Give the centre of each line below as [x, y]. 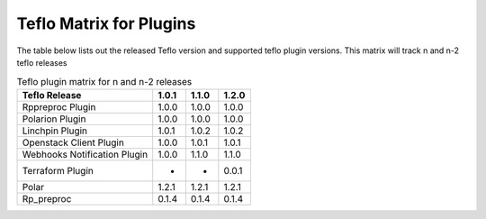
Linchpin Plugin [55, 131]
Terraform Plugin [58, 170]
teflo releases [42, 62]
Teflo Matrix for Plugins [106, 23]
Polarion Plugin [54, 119]
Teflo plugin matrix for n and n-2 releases [104, 81]
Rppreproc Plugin [59, 106]
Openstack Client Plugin [73, 142]
